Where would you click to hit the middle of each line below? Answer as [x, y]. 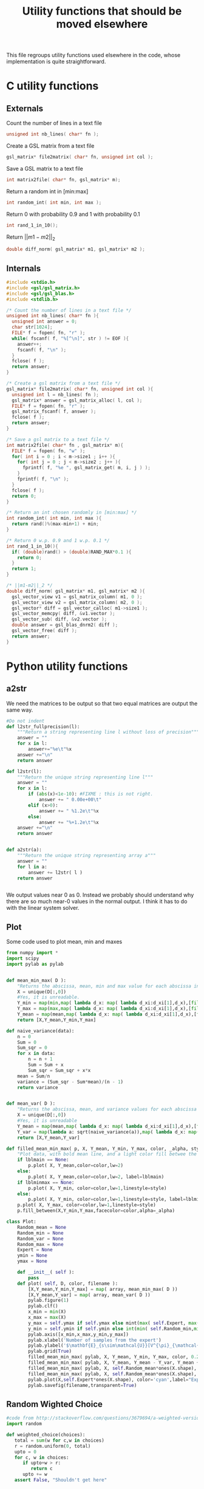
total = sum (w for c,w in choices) [59, 1440]
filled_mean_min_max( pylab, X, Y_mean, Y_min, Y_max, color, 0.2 [114, 1357]
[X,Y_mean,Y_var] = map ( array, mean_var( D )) [89, 1295]
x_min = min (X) [47, 1312]
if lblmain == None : [43, 1160]
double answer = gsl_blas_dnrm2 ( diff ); [65, 625]
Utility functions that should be [102, 11]
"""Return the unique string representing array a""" [87, 856]
